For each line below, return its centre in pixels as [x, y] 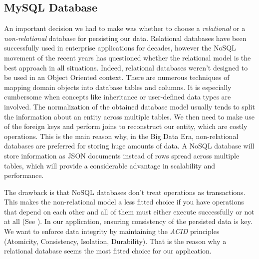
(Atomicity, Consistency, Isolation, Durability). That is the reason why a [115, 241]
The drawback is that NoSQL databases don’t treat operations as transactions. [125, 192]
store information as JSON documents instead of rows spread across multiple [122, 155]
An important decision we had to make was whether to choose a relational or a [125, 28]
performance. [24, 175]
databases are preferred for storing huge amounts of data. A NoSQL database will [129, 146]
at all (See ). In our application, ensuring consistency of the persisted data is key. [128, 221]
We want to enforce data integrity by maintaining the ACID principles [112, 231]
